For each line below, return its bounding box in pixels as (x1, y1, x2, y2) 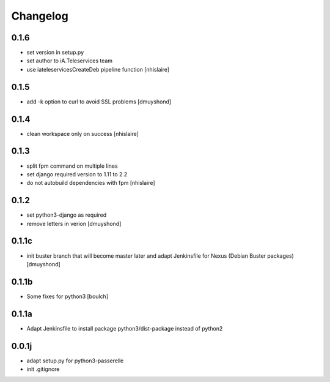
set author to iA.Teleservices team (26, 57, 113, 64)
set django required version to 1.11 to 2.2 (26, 170, 128, 178)
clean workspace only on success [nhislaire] (26, 130, 139, 137)
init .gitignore (26, 365, 61, 373)
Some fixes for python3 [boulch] (26, 293, 109, 300)
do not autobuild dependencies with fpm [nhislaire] (26, 179, 155, 187)
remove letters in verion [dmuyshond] (26, 220, 122, 227)
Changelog (11, 9, 68, 23)
